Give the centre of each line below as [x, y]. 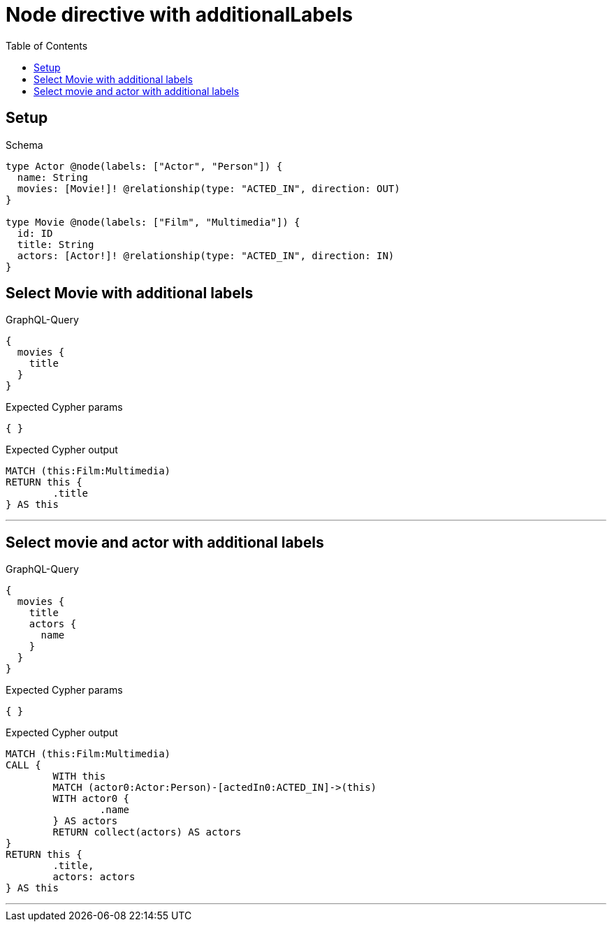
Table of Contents [47, 45]
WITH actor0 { [91, 799]
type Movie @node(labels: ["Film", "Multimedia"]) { [153, 222]
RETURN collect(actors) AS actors [147, 832]
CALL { [23, 765]
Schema [24, 145]
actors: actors [94, 877]
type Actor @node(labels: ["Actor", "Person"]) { [144, 166]
